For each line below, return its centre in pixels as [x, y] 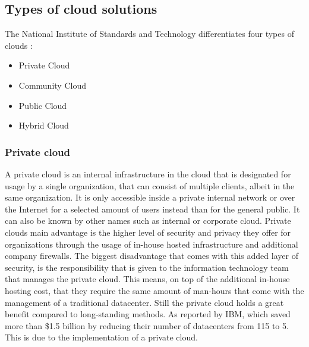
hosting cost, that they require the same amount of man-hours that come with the [154, 290]
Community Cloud [52, 85]
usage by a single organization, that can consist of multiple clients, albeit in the [150, 185]
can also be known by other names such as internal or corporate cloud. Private [148, 221]
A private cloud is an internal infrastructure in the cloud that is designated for [148, 174]
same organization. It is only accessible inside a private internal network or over [150, 197]
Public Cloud [43, 105]
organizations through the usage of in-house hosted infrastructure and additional [152, 244]
